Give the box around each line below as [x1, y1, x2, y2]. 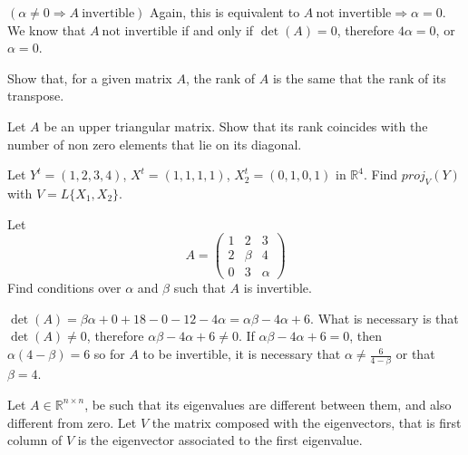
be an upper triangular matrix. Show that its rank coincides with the [44, 116, 428, 135]
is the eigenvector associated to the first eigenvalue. [77, 431, 363, 450]
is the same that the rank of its [272, 68, 446, 87]
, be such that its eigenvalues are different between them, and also [84, 394, 452, 413]
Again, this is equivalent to [150, 3, 300, 21]
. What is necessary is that [310, 308, 459, 327]
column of [7, 431, 63, 450]
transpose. [7, 86, 64, 105]
